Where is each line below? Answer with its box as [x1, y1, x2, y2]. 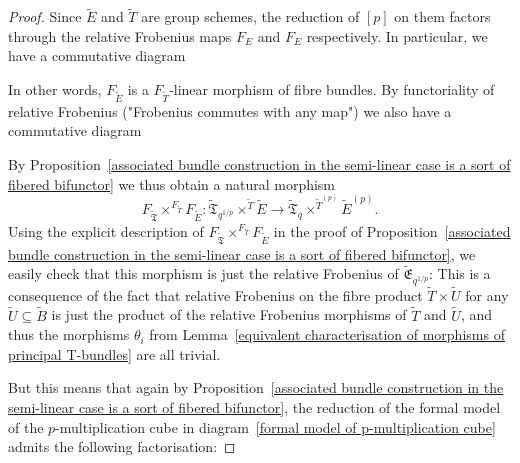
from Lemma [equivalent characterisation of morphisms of [149, 324, 505, 345]
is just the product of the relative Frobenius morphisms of [51, 304, 407, 325]
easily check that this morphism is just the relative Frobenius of [8, 263, 399, 284]
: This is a [429, 263, 491, 284]
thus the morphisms [8, 324, 130, 345]
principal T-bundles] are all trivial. [8, 343, 221, 364]
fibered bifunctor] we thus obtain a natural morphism [8, 173, 336, 194]
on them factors [394, 6, 491, 27]
